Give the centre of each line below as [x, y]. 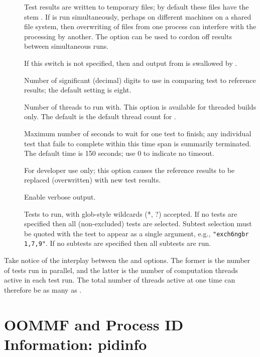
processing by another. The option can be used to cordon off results [128, 36]
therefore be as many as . [43, 289]
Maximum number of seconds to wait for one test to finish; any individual [138, 133]
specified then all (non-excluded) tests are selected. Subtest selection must [138, 224]
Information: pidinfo [76, 344]
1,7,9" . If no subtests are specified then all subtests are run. [118, 243]
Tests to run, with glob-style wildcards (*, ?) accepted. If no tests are [131, 213]
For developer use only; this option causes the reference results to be [129, 170]
